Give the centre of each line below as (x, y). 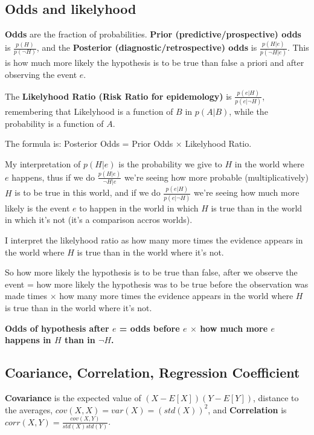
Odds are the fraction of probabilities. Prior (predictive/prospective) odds (153, 34)
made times (26, 296)
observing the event (41, 75)
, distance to (276, 398)
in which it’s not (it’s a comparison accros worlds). (99, 220)
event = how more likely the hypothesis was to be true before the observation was (157, 284)
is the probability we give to (170, 164)
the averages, (29, 409)
